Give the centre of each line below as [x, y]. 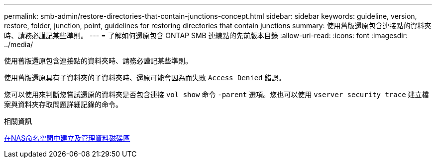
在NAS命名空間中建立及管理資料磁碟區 [67, 138]
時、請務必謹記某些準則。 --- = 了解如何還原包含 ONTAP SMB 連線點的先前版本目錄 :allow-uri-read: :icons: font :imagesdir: [206, 35]
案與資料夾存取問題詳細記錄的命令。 [63, 104]
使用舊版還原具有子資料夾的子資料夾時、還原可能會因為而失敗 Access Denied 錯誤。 [145, 78]
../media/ [19, 44]
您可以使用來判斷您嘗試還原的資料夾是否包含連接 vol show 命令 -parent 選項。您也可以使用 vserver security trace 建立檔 [217, 94]
